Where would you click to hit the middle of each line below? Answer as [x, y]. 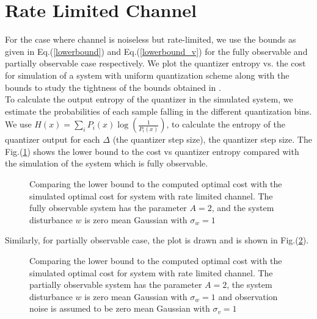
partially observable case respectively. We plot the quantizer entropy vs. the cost [155, 63]
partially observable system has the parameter [116, 285]
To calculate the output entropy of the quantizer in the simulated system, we [149, 99]
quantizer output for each [53, 139]
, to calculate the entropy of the [226, 124]
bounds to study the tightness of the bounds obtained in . [113, 87]
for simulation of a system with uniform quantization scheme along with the [147, 75]
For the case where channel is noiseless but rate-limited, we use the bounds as [151, 39]
